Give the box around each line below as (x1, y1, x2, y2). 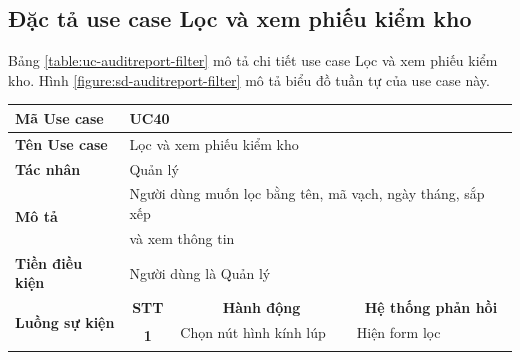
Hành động (222, 297, 301, 318)
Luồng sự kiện (15, 312, 115, 333)
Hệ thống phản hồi (364, 297, 498, 318)
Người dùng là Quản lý (129, 262, 271, 283)
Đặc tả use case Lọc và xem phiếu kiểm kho (8, 3, 472, 34)
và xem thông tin (129, 227, 235, 248)
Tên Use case (15, 133, 108, 154)
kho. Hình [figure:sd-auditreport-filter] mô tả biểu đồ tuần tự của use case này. (8, 69, 490, 90)
